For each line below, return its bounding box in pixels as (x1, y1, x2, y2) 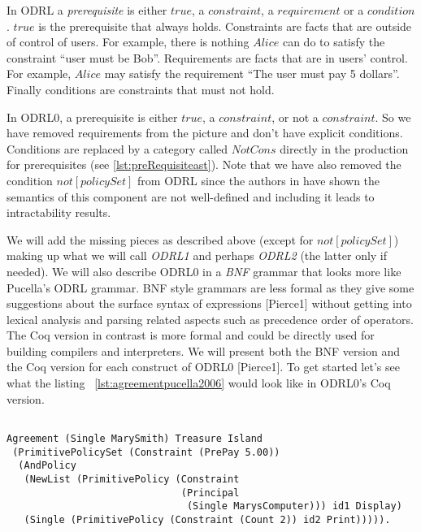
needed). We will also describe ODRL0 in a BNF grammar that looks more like (7, 262, 401, 279)
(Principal (180, 487, 240, 499)
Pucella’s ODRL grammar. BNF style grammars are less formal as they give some (7, 279, 414, 296)
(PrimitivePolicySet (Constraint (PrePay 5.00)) (12, 446, 280, 458)
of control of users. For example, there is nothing (7, 33, 250, 50)
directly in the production (280, 140, 409, 157)
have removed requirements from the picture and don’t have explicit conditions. (7, 124, 403, 141)
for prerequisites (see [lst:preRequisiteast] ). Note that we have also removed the (7, 156, 401, 173)
